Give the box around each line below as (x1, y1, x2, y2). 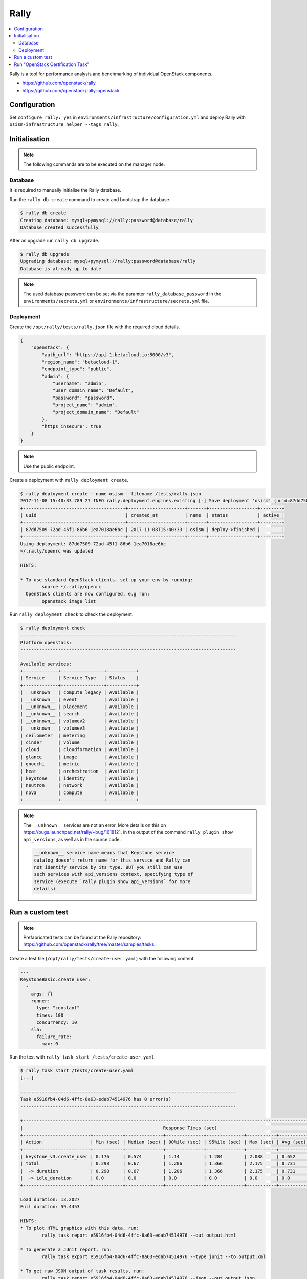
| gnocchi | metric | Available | (20, 761, 139, 767)
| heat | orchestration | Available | (20, 768, 139, 774)
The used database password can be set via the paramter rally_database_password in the (23, 291, 222, 297)
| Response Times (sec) (20, 1125, 217, 1131)
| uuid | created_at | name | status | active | (20, 512, 285, 518)
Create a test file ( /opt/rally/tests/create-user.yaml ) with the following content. (9, 956, 195, 962)
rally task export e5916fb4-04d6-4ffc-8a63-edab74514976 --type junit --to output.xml (41, 1254, 266, 1260)
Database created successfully (20, 225, 99, 230)
